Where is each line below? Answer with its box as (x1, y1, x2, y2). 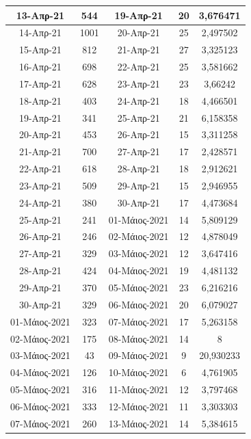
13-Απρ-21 (16, 8, 65, 22)
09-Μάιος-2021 (108, 348, 169, 362)
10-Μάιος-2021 (108, 365, 169, 380)
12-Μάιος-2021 (108, 399, 169, 413)
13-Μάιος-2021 (108, 416, 169, 430)
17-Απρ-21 (18, 76, 62, 90)
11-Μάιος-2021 (108, 382, 169, 397)
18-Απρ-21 (18, 93, 62, 107)
